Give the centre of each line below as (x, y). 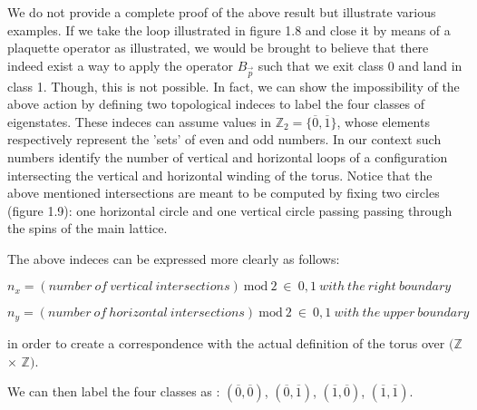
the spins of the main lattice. (88, 228)
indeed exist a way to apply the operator (121, 65)
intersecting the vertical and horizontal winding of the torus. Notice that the (220, 175)
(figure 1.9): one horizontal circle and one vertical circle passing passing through (230, 210)
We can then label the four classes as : (114, 391)
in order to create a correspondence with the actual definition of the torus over (226, 342)
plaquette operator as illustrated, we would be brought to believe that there (218, 48)
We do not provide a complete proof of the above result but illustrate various (222, 12)
